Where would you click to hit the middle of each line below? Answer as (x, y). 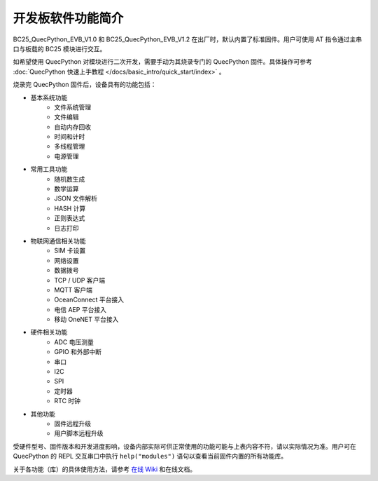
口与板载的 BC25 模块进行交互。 (59, 48)
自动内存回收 (72, 127)
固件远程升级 (72, 424)
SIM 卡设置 (70, 251)
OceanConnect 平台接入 (89, 300)
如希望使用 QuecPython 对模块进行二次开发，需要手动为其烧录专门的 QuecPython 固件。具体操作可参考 (163, 62)
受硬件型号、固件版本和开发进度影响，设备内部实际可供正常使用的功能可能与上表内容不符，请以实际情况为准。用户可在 (184, 446)
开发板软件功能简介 (68, 18)
